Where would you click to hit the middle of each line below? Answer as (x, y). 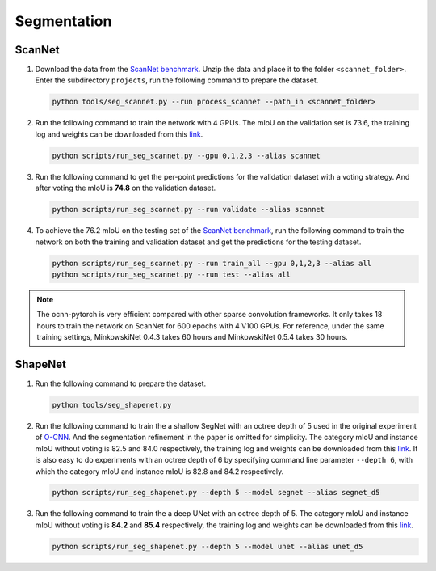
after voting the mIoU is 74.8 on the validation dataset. (126, 188)
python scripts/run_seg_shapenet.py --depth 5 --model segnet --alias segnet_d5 (216, 493)
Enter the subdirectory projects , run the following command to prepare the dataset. (177, 80)
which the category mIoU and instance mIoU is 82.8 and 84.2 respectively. (159, 471)
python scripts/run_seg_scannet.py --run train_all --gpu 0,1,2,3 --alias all (212, 263)
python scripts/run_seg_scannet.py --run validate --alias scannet (189, 209)
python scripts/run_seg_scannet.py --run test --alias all (171, 274)
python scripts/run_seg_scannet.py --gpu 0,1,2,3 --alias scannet (186, 155)
